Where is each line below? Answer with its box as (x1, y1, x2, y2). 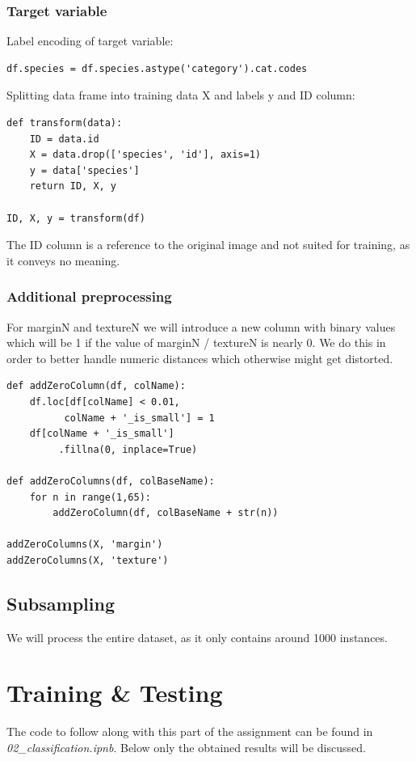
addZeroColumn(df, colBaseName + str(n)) (53, 507, 279, 519)
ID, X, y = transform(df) (6, 212, 145, 224)
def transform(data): (6, 117, 123, 129)
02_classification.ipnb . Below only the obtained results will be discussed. (6, 738, 366, 755)
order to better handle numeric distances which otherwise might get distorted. (6, 349, 393, 366)
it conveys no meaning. (6, 252, 120, 268)
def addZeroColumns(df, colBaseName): (6, 475, 215, 487)
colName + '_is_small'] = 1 (64, 412, 215, 424)
